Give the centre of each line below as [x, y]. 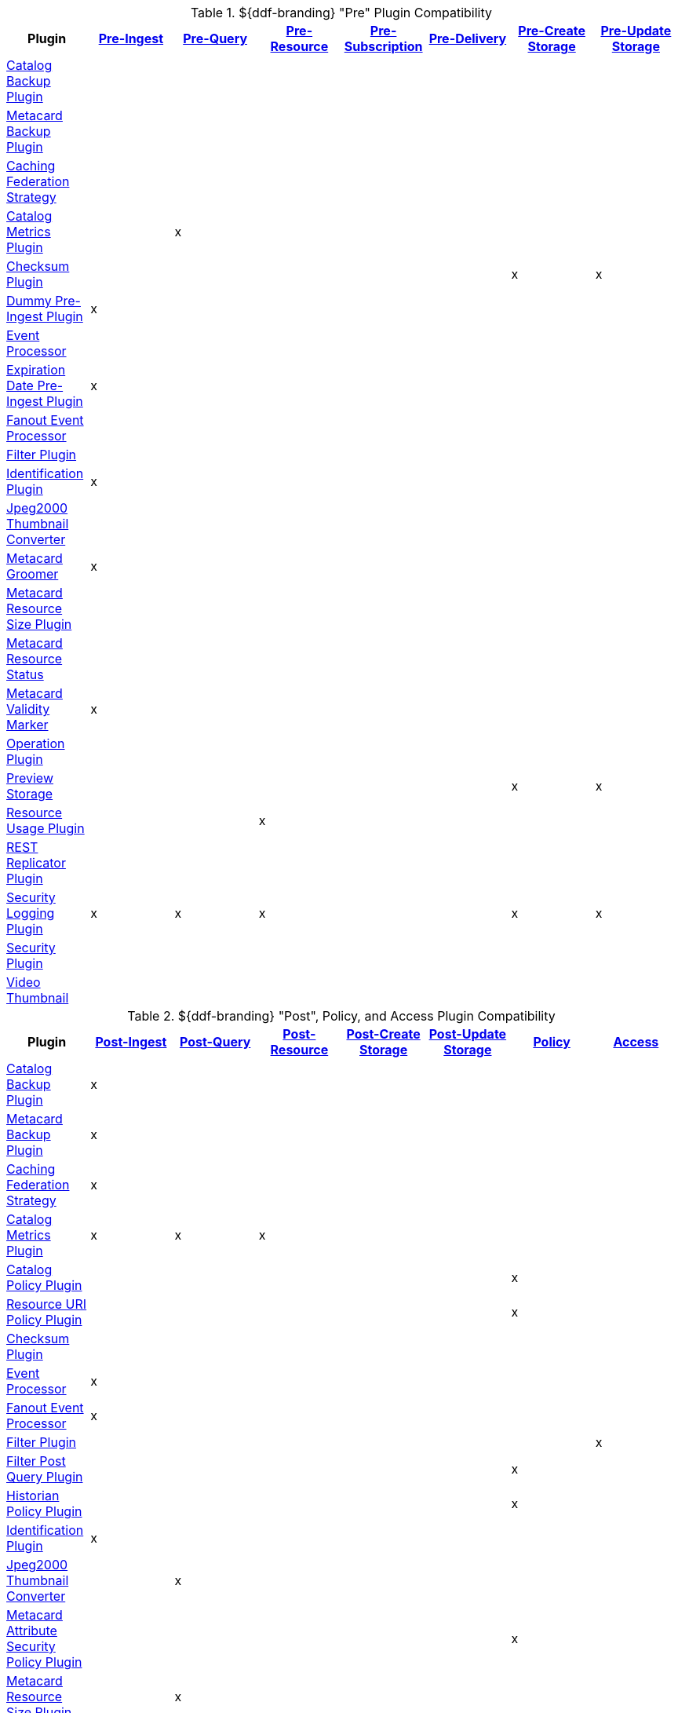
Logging [31, 913]
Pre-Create [552, 31]
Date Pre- [35, 385]
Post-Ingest [131, 1042]
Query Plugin [45, 1477]
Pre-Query [215, 38]
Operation [36, 743]
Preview [30, 778]
